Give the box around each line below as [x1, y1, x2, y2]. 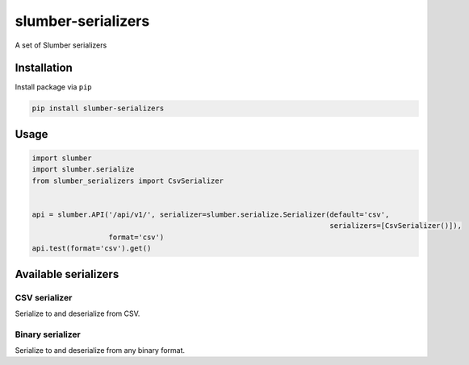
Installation [15, 61, 73, 75]
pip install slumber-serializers [31, 104, 165, 113]
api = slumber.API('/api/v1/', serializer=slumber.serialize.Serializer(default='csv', [31, 209, 390, 219]
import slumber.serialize [31, 165, 135, 174]
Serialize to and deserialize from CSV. [15, 309, 140, 318]
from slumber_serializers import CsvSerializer [31, 176, 224, 185]
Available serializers [15, 267, 119, 281]
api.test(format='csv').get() [31, 244, 152, 253]
